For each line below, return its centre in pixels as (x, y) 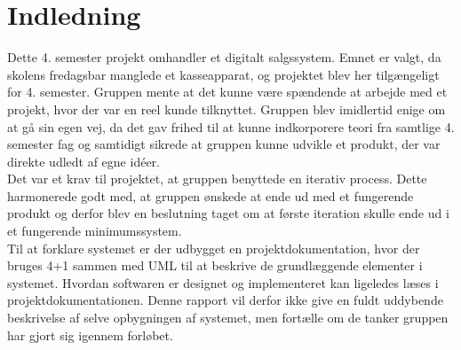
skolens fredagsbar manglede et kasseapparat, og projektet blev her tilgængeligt (223, 74)
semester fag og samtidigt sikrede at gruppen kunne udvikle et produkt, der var (224, 144)
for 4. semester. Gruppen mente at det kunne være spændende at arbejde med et (227, 92)
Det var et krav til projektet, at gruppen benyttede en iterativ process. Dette (217, 179)
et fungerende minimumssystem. (95, 231)
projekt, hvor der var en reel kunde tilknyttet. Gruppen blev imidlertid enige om (227, 109)
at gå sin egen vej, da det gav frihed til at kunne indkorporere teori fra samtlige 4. (231, 126)
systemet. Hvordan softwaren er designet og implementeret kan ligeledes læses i (223, 282)
